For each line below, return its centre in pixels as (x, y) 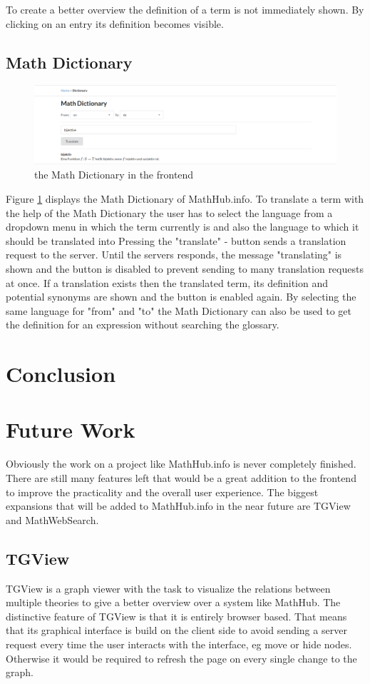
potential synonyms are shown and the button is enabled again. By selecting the (181, 297)
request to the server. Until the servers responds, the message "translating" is (174, 255)
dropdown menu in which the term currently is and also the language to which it (183, 227)
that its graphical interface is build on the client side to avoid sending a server (176, 630)
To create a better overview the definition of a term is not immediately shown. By (185, 9)
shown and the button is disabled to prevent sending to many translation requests (185, 268)
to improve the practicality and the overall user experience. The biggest (162, 492)
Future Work (71, 429)
